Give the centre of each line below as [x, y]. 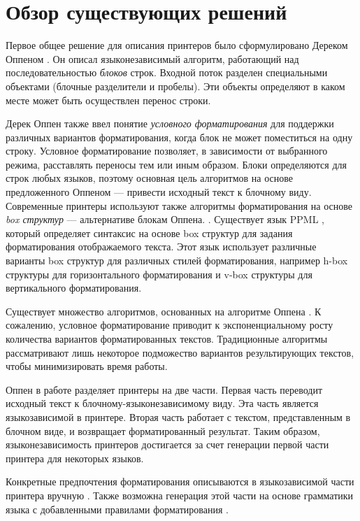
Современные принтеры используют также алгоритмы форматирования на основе [179, 205]
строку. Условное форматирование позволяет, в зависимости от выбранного [167, 151]
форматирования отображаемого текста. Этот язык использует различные [161, 247]
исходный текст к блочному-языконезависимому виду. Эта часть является [162, 403]
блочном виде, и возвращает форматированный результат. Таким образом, [163, 430]
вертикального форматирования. [74, 288]
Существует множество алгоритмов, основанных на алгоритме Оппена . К [164, 311]
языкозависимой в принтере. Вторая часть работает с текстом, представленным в [178, 416]
